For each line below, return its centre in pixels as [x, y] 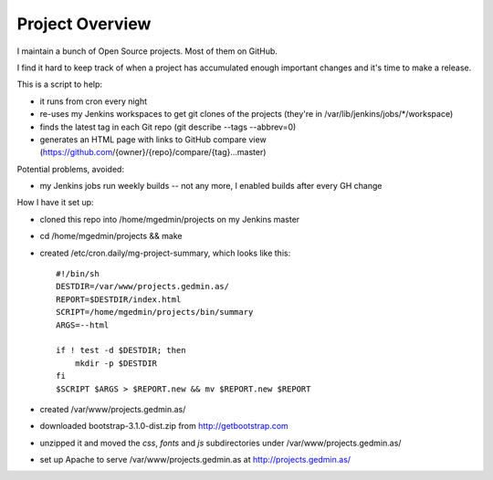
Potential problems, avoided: [71, 169]
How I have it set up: [56, 203]
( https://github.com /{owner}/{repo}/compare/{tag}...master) [153, 152]
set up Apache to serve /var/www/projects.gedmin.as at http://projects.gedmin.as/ [195, 460]
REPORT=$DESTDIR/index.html [119, 299]
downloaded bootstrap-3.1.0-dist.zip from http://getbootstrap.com [164, 426]
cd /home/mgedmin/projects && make [111, 236]
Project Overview [84, 24]
